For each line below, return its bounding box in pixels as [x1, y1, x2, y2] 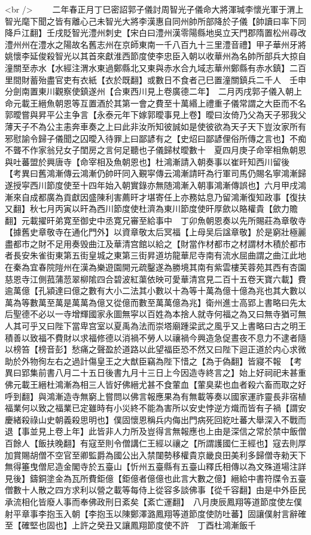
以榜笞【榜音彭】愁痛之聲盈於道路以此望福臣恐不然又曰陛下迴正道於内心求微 [5, 343, 306, 355]
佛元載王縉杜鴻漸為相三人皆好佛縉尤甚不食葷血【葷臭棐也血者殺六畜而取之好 [5, 378, 306, 390]
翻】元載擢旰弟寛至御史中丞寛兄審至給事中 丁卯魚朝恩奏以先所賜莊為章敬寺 [5, 214, 306, 226]
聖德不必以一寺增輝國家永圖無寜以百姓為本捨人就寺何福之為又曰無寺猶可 [13, 308, 298, 320]
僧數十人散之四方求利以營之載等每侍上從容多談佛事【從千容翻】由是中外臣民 [5, 484, 306, 496]
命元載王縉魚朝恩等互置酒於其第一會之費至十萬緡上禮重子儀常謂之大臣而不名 [5, 96, 306, 109]
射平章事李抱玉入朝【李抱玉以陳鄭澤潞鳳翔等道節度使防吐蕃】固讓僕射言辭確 [5, 507, 306, 519]
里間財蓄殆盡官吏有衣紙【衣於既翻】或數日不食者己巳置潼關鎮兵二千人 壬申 [5, 73, 306, 86]
